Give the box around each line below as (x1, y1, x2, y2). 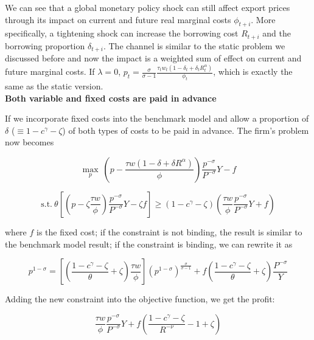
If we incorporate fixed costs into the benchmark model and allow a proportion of (5, 112, 309, 125)
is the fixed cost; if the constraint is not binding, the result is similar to (37, 225, 302, 238)
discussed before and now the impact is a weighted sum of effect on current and (5, 52, 302, 64)
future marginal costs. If (5, 65, 95, 78)
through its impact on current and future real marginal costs (5, 13, 231, 26)
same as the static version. (5, 79, 103, 92)
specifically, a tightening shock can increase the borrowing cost (5, 27, 239, 40)
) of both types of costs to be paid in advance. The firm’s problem (62, 123, 309, 136)
